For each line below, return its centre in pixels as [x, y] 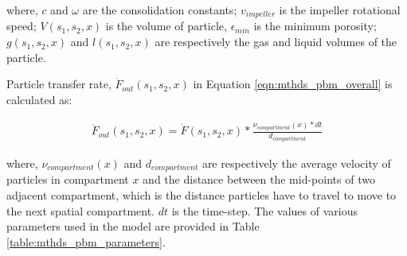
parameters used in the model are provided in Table [133, 226]
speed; [22, 26]
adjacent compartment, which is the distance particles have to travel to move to [202, 194]
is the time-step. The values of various [264, 210]
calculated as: [39, 99]
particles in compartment [68, 179]
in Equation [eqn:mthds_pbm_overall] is [293, 84]
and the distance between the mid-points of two [259, 179]
